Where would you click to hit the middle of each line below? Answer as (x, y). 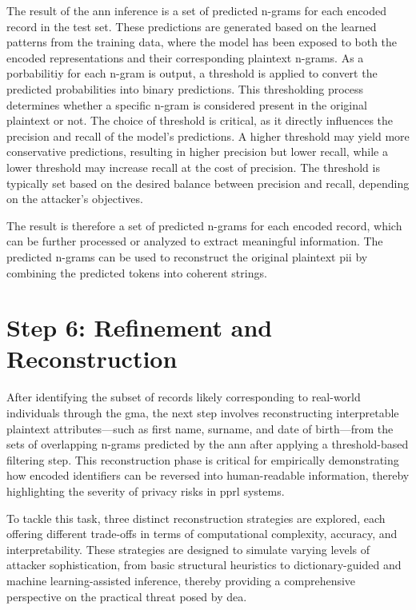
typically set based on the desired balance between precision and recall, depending (208, 183)
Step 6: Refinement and (140, 327)
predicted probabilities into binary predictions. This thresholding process (185, 88)
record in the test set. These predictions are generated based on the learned (192, 26)
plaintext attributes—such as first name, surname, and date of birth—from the (200, 428)
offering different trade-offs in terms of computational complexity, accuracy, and (202, 534)
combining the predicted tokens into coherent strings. (137, 272)
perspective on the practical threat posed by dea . (127, 596)
